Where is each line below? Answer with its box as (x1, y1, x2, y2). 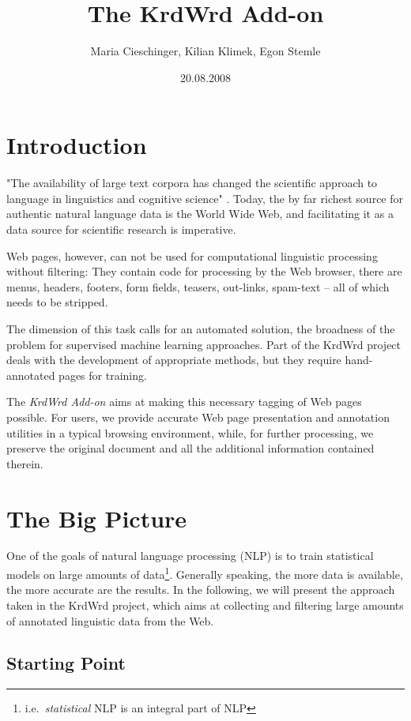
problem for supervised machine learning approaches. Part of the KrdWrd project (6, 336, 402, 352)
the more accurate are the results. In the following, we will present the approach (6, 581, 395, 598)
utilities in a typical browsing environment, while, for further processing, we (6, 424, 374, 441)
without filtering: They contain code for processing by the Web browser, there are (6, 263, 402, 280)
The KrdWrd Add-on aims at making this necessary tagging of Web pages (6, 393, 362, 410)
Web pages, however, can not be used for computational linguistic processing (6, 247, 378, 264)
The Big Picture (6, 501, 187, 534)
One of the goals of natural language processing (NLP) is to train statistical (6, 547, 374, 564)
